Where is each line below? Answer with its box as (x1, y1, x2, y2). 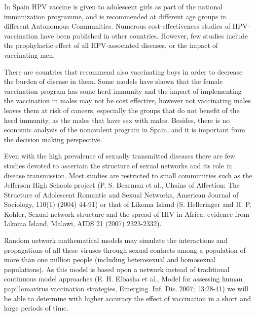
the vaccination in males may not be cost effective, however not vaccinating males (4, 95, 251, 106)
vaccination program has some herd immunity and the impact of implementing (4, 85, 242, 96)
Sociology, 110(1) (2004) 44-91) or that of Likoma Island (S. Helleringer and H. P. (4, 199, 252, 209)
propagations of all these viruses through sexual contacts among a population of (4, 244, 246, 255)
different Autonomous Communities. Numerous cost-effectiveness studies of (4, 21, 230, 31)
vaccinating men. (4, 49, 55, 60)
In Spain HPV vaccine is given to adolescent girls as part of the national (4, 1, 223, 11)
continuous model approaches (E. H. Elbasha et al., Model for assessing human (4, 274, 243, 284)
